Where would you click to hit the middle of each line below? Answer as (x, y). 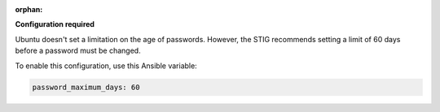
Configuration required (55, 24)
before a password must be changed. (78, 51)
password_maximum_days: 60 (86, 87)
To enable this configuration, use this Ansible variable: (106, 66)
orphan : (29, 9)
